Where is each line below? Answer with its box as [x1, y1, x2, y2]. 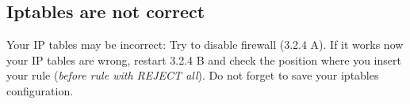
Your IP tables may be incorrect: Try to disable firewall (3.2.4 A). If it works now [6, 36, 404, 53]
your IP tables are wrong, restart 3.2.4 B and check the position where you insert [6, 51, 401, 68]
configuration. [6, 82, 74, 98]
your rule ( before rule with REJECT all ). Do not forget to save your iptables [6, 67, 379, 84]
